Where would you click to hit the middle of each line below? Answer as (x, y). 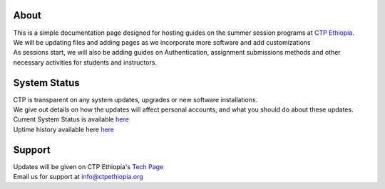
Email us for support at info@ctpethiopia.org (78, 177)
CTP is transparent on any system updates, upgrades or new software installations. (135, 99)
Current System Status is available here (71, 119)
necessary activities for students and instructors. (85, 62)
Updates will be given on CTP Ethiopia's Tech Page (88, 166)
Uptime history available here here (63, 129)
